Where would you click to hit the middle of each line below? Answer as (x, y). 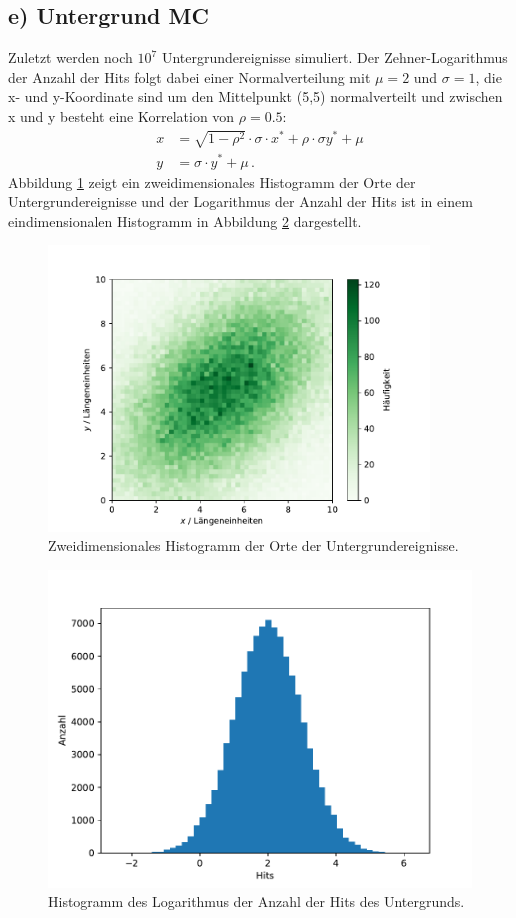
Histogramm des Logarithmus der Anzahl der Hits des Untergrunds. (256, 901)
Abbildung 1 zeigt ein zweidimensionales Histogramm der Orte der (212, 181)
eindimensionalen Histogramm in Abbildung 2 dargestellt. (185, 220)
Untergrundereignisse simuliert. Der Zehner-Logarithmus (334, 57)
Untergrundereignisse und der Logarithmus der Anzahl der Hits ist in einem (240, 201)
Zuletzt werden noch (70, 57)
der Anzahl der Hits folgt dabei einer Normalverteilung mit (189, 76)
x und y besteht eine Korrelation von (121, 115)
